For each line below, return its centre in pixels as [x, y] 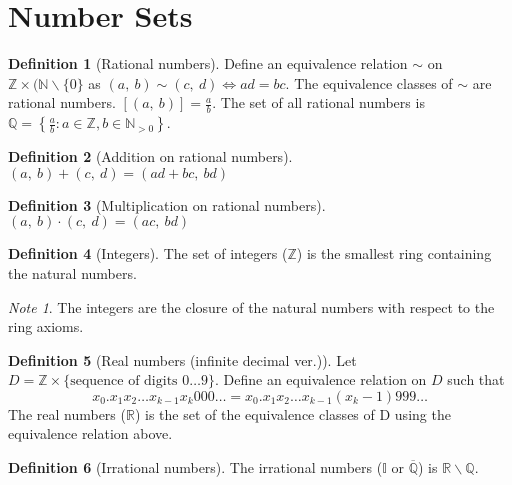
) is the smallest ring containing [394, 253]
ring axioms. [46, 326]
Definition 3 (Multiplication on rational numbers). [167, 204]
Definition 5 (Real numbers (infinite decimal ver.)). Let [182, 359]
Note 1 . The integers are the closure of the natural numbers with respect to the [251, 306]
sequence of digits [124, 381]
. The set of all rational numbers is [318, 102]
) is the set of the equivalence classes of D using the [292, 413]
